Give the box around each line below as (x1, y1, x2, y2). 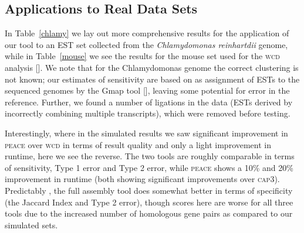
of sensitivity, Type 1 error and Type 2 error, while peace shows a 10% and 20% (5, 161, 293, 173)
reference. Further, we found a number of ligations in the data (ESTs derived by (5, 95, 293, 108)
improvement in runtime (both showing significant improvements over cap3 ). (5, 173, 280, 185)
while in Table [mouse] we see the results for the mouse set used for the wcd (5, 50, 280, 62)
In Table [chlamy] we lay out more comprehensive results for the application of (5, 27, 289, 39)
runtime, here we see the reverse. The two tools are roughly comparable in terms (5, 150, 295, 162)
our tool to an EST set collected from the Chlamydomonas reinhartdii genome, (5, 38, 288, 50)
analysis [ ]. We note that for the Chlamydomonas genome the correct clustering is (5, 61, 299, 73)
